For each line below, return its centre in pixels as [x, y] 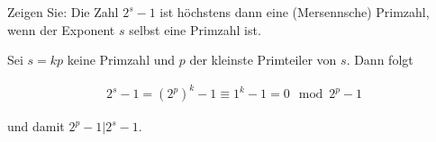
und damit [36, 126]
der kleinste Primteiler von [263, 60]
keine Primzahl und [121, 60]
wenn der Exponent [61, 29]
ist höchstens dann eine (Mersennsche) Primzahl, [295, 12]
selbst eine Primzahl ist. [195, 29]
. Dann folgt [380, 60]
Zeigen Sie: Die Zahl [63, 12]
